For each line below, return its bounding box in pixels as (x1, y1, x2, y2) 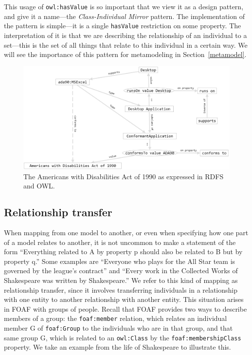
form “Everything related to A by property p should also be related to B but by (4, 246, 243, 257)
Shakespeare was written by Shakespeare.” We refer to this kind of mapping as (4, 275, 238, 285)
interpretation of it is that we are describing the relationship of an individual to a (4, 30, 247, 40)
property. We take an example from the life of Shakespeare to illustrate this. (4, 342, 231, 352)
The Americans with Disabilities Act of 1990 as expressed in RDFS (23, 171, 224, 181)
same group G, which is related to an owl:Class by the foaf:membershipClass (4, 332, 241, 342)
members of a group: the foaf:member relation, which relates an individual (4, 313, 227, 323)
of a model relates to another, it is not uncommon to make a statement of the (4, 237, 236, 247)
